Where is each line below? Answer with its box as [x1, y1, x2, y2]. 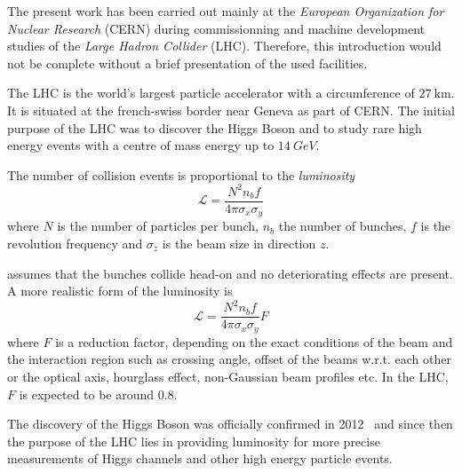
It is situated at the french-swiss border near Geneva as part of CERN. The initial [7, 100, 455, 119]
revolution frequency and [7, 233, 143, 252]
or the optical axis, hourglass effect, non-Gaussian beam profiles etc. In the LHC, [7, 367, 449, 385]
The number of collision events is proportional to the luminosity [7, 165, 355, 184]
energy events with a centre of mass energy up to [7, 136, 275, 154]
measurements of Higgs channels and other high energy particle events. [7, 449, 393, 468]
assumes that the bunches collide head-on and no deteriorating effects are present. [7, 264, 453, 282]
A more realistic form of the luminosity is [7, 281, 233, 300]
